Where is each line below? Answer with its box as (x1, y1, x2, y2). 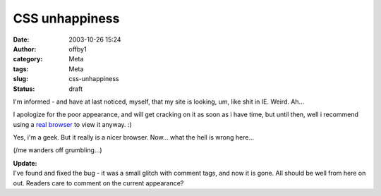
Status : (13, 85, 35, 93)
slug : (13, 75, 28, 83)
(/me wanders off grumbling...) (13, 146, 102, 154)
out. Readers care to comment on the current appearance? (13, 178, 184, 187)
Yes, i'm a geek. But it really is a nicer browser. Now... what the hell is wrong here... (13, 133, 255, 142)
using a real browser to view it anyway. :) (13, 120, 132, 128)
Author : (13, 44, 37, 53)
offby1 (68, 44, 87, 53)
